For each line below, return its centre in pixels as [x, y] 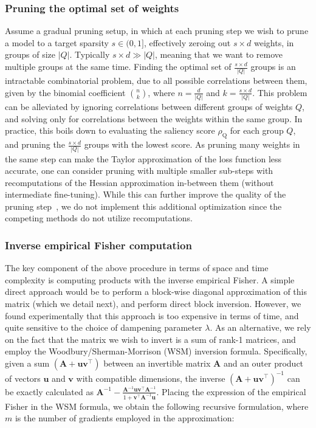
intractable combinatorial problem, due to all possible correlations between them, [156, 81]
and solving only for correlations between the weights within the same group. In [154, 118]
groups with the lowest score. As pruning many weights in [192, 144]
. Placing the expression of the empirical [231, 391]
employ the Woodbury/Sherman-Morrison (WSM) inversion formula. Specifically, [156, 351]
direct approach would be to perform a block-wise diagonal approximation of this [156, 292]
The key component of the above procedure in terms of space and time [137, 268]
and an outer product [263, 363]
